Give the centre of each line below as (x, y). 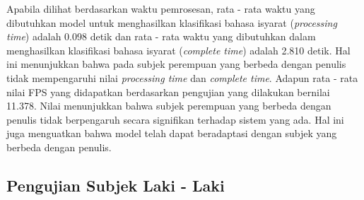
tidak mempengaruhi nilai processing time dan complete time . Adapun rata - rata (182, 77)
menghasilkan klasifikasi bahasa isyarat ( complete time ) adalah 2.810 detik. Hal (178, 50)
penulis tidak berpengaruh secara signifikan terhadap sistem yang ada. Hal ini (175, 119)
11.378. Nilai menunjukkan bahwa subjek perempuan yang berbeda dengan (169, 106)
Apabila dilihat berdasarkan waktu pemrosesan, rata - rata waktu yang (161, 8)
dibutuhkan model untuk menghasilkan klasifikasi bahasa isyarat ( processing (172, 22)
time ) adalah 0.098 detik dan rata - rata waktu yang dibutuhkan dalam (161, 36)
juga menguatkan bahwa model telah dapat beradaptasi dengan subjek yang (172, 133)
